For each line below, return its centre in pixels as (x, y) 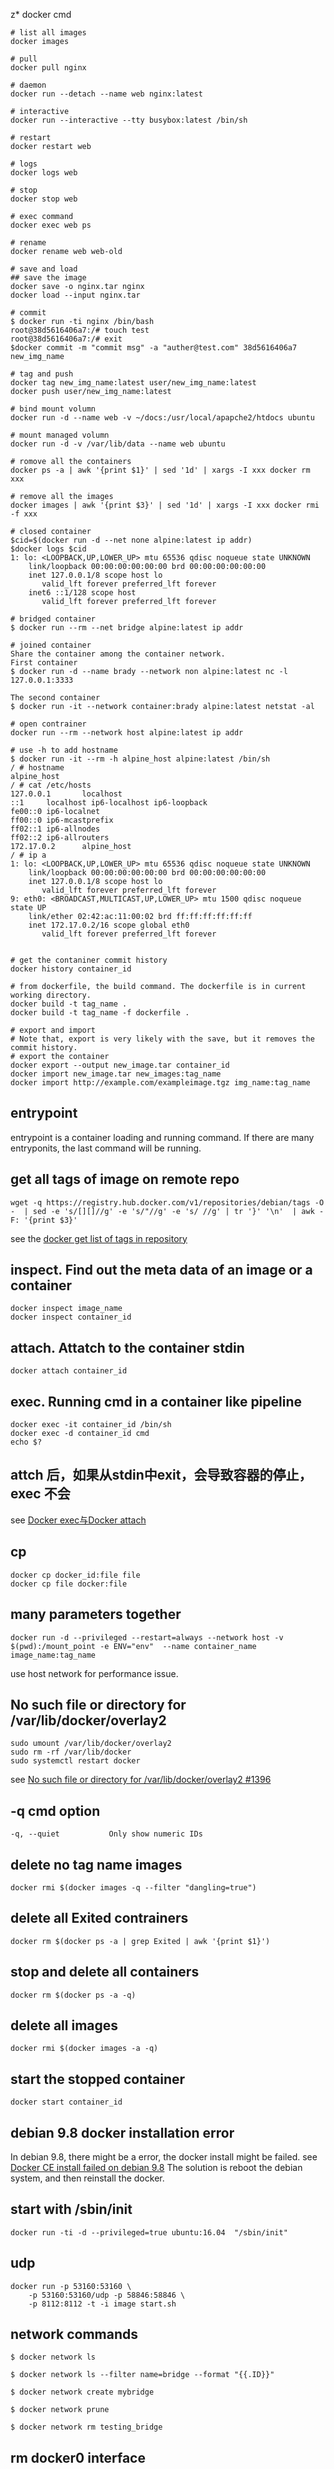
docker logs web (44, 173)
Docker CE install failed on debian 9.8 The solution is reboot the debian (156, 2167)
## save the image (48, 278)
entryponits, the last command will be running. (106, 1148)
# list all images (48, 33)
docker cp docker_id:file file (75, 1575)
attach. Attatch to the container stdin (127, 1347)
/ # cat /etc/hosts (51, 785)
